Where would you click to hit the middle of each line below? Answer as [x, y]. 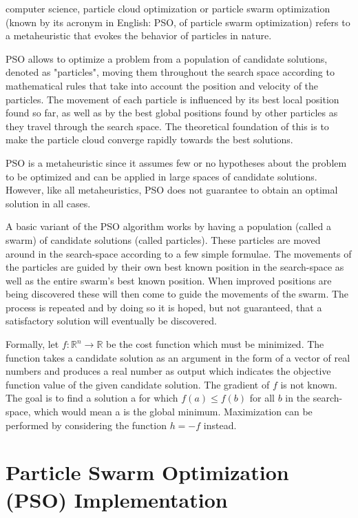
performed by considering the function [86, 425]
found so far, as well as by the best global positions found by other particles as [172, 113]
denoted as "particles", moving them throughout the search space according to [170, 72]
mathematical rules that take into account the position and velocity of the [162, 85]
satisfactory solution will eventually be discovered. [111, 321]
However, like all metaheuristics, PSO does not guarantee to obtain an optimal [172, 190]
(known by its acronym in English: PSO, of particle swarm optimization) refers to [178, 22]
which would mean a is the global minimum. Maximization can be [173, 412]
